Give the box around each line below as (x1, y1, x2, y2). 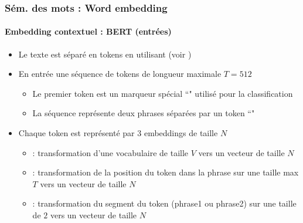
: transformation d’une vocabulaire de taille (32, 146, 189, 158)
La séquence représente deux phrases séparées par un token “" (32, 107, 255, 119)
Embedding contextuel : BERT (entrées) (5, 25, 172, 38)
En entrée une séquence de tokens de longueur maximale (18, 67, 222, 80)
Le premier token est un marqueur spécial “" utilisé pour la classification (32, 87, 293, 99)
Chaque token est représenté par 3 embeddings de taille (18, 127, 218, 139)
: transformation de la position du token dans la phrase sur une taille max (32, 166, 299, 178)
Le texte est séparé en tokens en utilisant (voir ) (18, 48, 192, 60)
